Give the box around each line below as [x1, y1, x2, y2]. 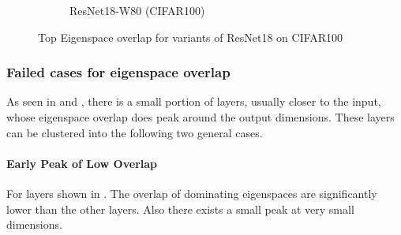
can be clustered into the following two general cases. [6, 124, 263, 140]
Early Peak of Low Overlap [6, 155, 158, 171]
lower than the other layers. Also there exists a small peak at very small [6, 200, 354, 217]
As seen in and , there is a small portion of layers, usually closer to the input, [6, 93, 381, 110]
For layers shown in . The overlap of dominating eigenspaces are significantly [6, 185, 377, 201]
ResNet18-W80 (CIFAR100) [69, 2, 205, 18]
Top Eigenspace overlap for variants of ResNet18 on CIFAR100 [38, 28, 343, 45]
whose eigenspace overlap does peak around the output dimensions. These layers [6, 109, 395, 125]
